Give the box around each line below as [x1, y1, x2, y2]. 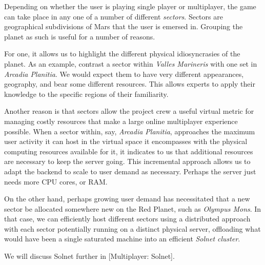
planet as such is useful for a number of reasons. [4, 31, 155, 42]
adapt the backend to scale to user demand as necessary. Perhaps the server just [4, 166, 256, 176]
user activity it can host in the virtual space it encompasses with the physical [4, 136, 248, 147]
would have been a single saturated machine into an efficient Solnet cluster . [4, 233, 240, 244]
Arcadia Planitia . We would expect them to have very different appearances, [4, 68, 244, 79]
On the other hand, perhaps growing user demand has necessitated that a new [4, 193, 250, 204]
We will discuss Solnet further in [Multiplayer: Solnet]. [4, 251, 175, 261]
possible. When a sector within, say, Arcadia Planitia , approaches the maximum [4, 126, 255, 136]
